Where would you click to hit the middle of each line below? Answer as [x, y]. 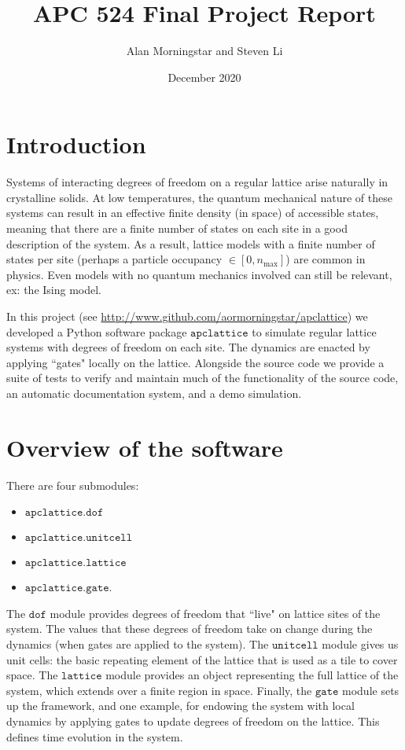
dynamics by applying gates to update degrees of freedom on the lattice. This [193, 721]
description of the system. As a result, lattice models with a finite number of [191, 243]
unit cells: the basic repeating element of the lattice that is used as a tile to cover [202, 659]
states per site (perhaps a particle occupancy [114, 259]
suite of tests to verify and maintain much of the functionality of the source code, [202, 378]
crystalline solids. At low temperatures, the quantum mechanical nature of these [199, 197]
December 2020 [204, 77]
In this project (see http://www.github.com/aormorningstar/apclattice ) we [187, 316]
